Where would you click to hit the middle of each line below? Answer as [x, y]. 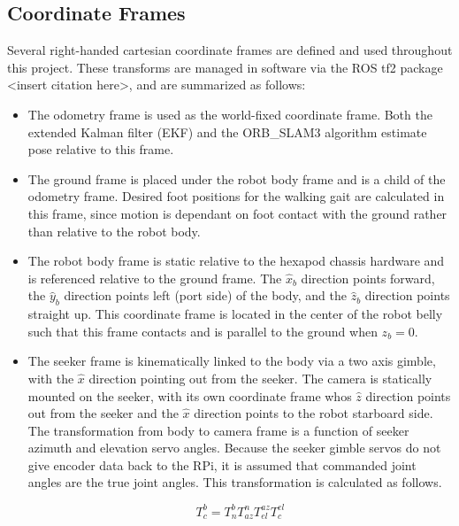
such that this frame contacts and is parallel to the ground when [203, 331]
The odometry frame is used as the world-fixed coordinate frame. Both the [230, 114]
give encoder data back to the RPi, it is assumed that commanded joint [222, 464]
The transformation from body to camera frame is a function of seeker [218, 430]
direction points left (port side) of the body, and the [205, 295]
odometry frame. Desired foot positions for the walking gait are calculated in [236, 196]
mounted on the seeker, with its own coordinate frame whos [190, 395]
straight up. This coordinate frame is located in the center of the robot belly [235, 314]
